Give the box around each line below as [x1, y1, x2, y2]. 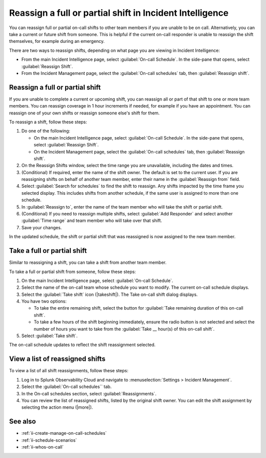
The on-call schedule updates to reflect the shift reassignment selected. [9, 342, 156, 348]
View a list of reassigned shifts [9, 355, 106, 363]
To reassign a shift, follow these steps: [9, 119, 87, 125]
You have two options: [21, 298, 67, 304]
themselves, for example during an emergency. [9, 38, 105, 44]
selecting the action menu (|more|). [21, 404, 93, 410]
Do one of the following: [21, 128, 70, 134]
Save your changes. [21, 224, 62, 230]
